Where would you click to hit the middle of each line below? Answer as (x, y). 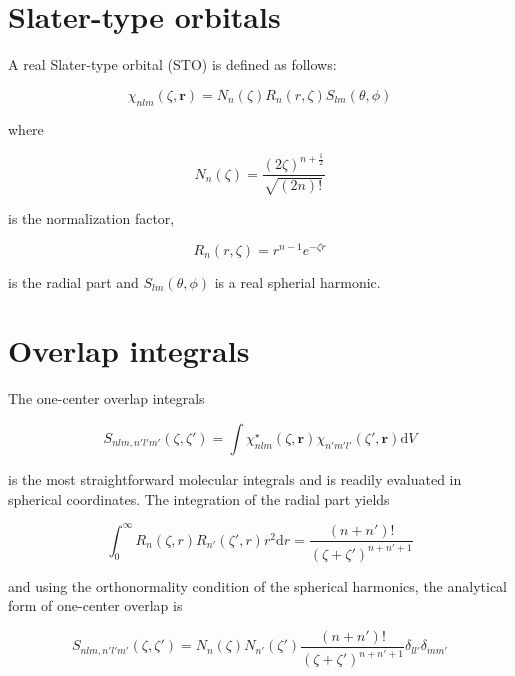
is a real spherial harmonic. (297, 281)
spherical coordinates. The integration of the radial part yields (199, 498)
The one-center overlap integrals (106, 398)
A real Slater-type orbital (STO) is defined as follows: (172, 64)
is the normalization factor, (91, 217)
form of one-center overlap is (95, 605)
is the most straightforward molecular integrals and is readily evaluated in (235, 478)
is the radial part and (73, 281)
